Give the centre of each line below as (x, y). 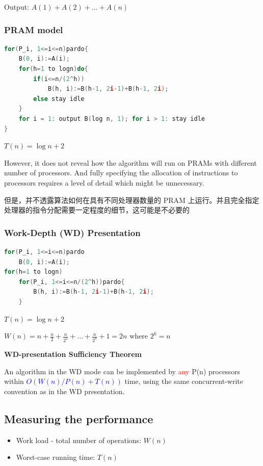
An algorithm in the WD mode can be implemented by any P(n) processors (122, 371)
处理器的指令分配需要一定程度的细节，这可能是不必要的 (97, 210)
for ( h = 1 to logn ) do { (53, 69)
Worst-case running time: (56, 457)
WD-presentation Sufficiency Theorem (73, 354)
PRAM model (34, 29)
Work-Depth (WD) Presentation (72, 232)
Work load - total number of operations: (79, 440)
